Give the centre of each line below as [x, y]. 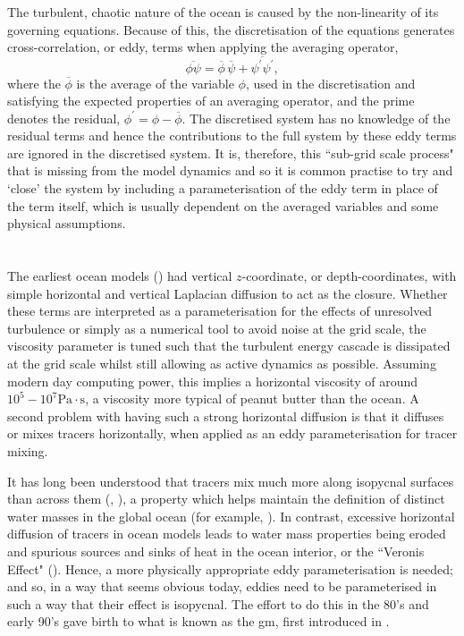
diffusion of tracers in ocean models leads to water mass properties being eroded [227, 534]
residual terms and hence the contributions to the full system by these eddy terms [232, 136]
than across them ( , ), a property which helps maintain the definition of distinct [226, 499]
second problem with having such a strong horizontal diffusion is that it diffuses [226, 416]
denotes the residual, [64, 118]
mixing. [28, 450]
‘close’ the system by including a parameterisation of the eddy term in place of [223, 188]
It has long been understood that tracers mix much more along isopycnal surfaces [231, 481]
